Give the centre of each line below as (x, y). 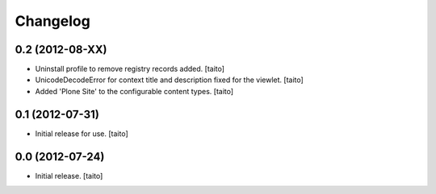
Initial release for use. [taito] (82, 134)
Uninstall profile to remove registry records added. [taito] (130, 69)
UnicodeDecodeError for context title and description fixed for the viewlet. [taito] (170, 80)
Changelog (52, 21)
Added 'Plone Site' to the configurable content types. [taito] (134, 91)
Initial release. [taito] (69, 175)
